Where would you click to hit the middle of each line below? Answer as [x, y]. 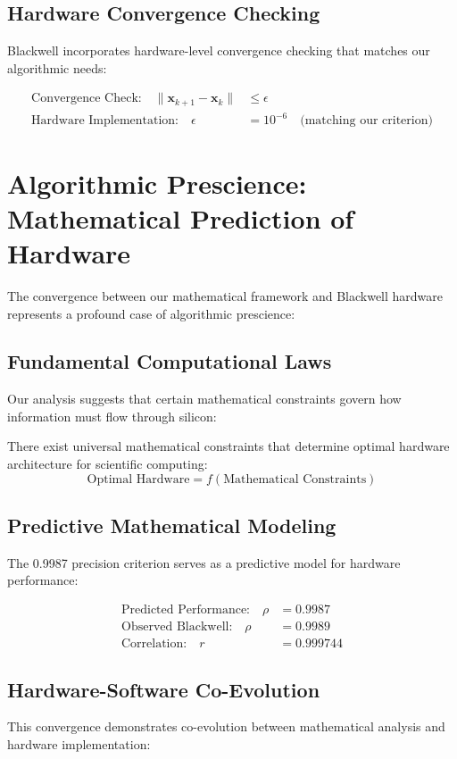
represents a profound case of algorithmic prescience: [151, 313]
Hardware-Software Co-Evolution [164, 689]
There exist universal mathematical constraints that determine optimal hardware [228, 446]
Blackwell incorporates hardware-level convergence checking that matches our [219, 50]
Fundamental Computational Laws [170, 361]
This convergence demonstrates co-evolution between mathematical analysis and [226, 726]
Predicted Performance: [185, 610]
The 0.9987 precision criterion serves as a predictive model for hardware [204, 562]
